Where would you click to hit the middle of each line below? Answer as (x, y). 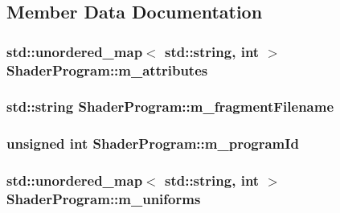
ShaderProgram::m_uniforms (104, 199)
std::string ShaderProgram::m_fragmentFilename (170, 106)
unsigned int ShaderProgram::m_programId (153, 143)
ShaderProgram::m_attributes (107, 70)
